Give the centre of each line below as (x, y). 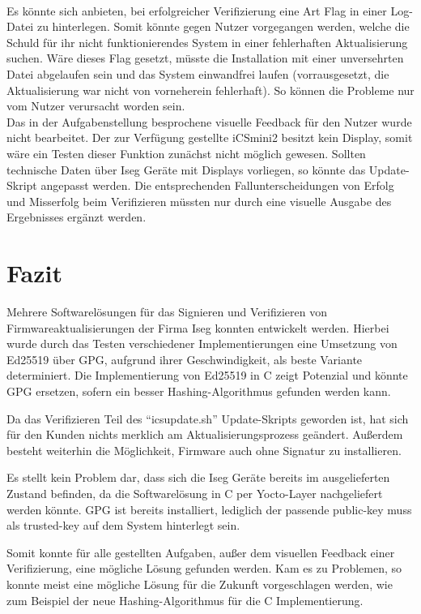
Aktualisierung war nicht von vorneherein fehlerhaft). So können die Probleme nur (210, 90)
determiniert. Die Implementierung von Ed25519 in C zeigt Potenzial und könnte (207, 375)
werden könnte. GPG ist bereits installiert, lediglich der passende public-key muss (209, 509)
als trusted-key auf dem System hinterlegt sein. (123, 525)
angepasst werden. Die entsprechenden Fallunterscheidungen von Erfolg (217, 185)
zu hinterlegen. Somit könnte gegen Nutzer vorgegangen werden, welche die (223, 26)
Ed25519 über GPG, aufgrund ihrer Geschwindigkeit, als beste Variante (185, 359)
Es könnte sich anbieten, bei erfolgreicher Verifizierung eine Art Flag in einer (197, 10)
